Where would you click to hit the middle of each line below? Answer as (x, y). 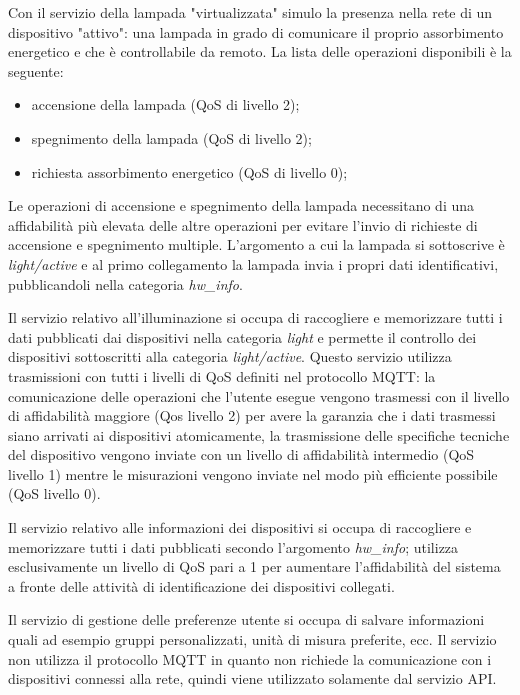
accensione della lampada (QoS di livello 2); (165, 104)
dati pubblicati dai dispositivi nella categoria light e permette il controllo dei (242, 336)
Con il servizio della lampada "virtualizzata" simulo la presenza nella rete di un (250, 12)
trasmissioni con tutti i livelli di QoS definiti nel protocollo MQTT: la (222, 375)
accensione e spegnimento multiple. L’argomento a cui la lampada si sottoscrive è (256, 244)
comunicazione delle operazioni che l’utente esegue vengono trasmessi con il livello (259, 395)
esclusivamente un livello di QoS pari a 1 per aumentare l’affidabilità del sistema (254, 566)
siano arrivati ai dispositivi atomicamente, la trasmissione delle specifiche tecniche (259, 434)
